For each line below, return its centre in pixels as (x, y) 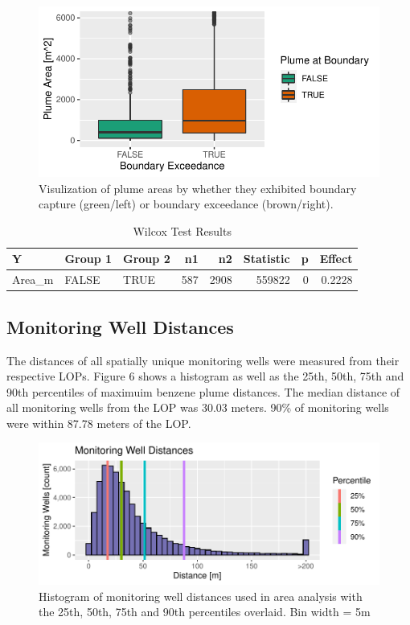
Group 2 (147, 259)
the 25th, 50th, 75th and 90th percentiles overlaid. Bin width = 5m (205, 612)
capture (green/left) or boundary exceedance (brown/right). (186, 204)
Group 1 (88, 259)
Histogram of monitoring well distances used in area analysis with (201, 596)
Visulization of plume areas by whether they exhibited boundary (198, 188)
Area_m (33, 280)
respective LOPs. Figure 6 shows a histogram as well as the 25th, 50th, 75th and (205, 376)
